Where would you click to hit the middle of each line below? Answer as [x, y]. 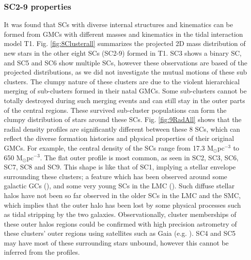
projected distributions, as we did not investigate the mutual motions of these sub [125, 72]
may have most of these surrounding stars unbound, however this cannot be [116, 242]
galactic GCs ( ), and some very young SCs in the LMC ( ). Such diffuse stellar [119, 186]
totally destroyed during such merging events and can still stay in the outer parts [125, 100]
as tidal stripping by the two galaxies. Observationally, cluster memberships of [120, 214]
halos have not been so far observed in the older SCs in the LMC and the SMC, [122, 195]
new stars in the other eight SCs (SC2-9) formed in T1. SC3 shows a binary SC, [123, 53]
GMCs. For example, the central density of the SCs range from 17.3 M [109, 147]
